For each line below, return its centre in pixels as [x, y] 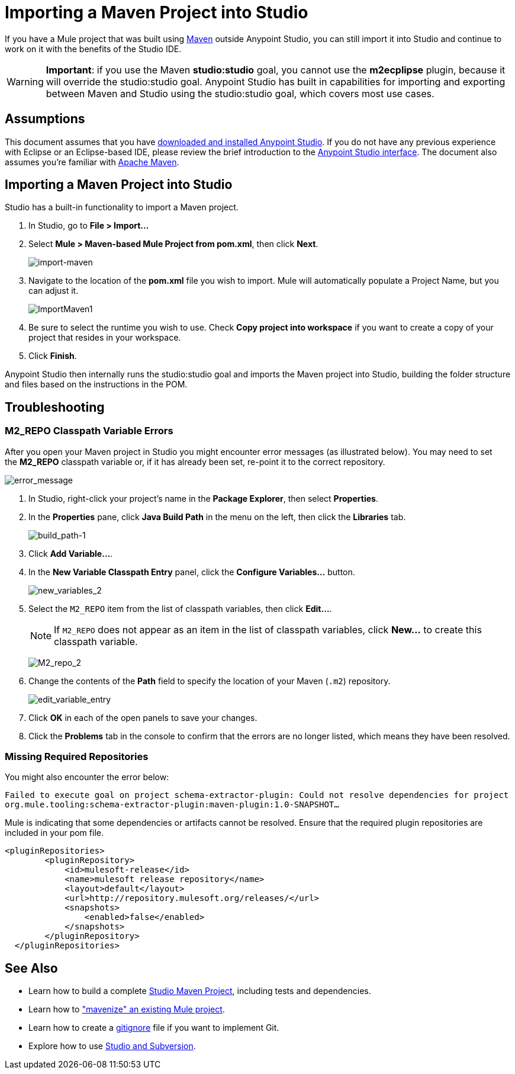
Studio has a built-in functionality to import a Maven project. [122, 207]
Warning [25, 81]
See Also [31, 968]
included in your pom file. [54, 833]
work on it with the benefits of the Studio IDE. [93, 49]
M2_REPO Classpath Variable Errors [89, 431]
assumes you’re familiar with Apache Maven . [92, 162]
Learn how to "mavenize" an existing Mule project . [127, 1009]
